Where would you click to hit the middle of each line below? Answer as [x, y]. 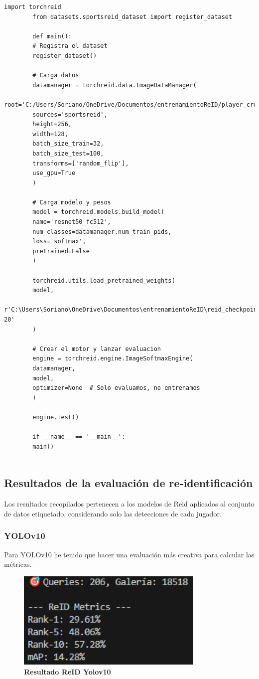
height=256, [52, 124]
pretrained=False [61, 251]
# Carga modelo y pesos [72, 202]
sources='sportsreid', [70, 114]
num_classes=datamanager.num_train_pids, [102, 232]
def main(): [52, 36]
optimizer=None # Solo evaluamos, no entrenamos [116, 388]
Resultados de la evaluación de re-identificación [129, 483]
